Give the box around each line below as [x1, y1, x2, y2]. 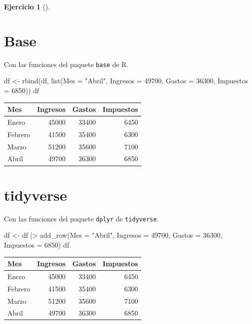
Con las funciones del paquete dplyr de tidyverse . [4, 213, 159, 223]
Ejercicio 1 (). [4, 1, 50, 11]
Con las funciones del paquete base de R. [4, 59, 128, 69]
